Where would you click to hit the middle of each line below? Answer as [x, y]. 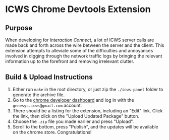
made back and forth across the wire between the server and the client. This [85, 45]
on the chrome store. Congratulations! [52, 132]
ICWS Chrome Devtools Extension [78, 9]
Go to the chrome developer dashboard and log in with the [73, 100]
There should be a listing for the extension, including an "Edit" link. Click [88, 111]
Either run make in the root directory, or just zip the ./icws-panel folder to [88, 89]
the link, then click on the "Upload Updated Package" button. [76, 116]
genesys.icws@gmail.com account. [47, 105]
